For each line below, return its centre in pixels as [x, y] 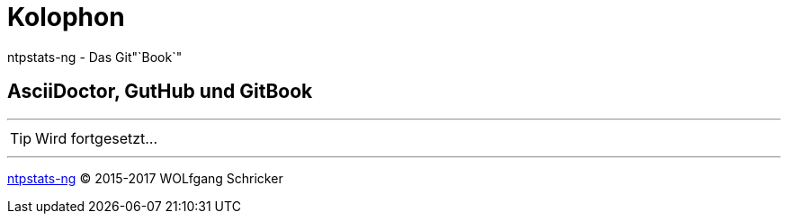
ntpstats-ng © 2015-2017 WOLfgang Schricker [145, 178]
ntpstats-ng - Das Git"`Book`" [95, 57]
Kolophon [66, 17]
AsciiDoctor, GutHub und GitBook [160, 92]
